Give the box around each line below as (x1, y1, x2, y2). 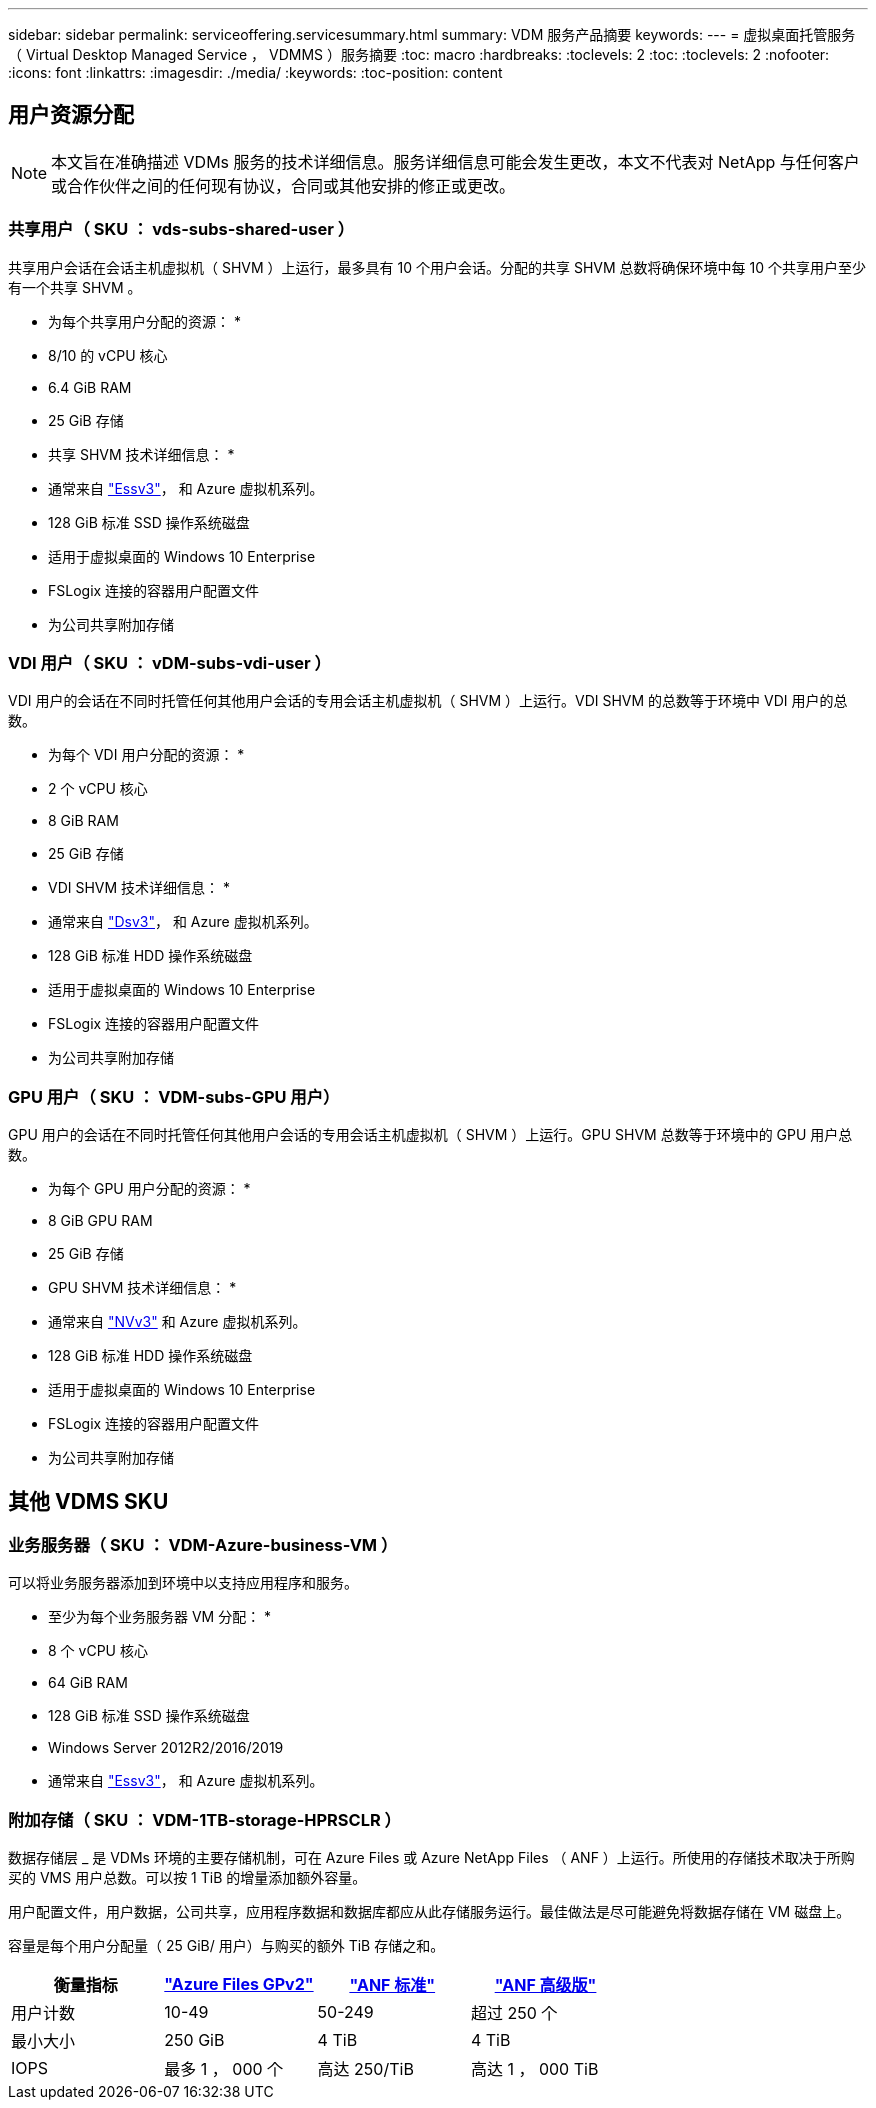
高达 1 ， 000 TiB (470, 2059, 599, 2080)
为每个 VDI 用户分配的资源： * (48, 746, 245, 764)
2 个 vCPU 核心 (48, 780, 148, 798)
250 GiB (164, 2030, 225, 2051)
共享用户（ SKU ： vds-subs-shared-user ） (8, 219, 355, 240)
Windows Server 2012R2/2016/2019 (48, 1739, 284, 1757)
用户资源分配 (8, 102, 134, 128)
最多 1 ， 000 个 (164, 2059, 284, 2080)
